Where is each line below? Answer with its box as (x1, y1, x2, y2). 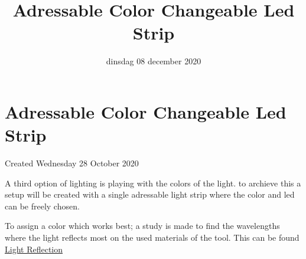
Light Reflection (5, 242, 63, 255)
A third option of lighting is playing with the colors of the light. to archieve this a (5, 176, 301, 189)
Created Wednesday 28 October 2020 (5, 157, 139, 169)
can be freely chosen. (5, 199, 80, 212)
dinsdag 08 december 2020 (106, 55, 201, 67)
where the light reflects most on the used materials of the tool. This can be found (5, 231, 300, 243)
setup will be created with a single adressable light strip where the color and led (5, 188, 295, 201)
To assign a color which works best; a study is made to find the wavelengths (5, 219, 280, 232)
